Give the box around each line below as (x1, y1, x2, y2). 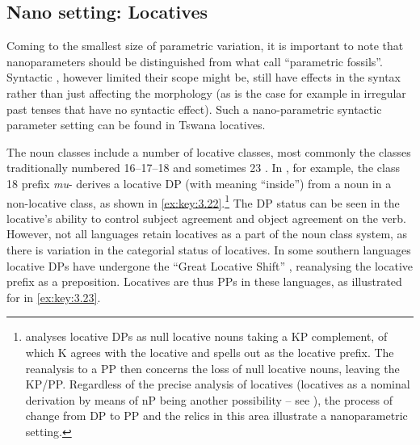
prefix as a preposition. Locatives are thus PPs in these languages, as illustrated (6, 273, 402, 290)
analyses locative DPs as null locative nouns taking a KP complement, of (25, 328, 388, 345)
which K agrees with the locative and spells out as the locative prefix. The (25, 343, 394, 360)
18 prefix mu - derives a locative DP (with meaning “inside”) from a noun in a (6, 174, 392, 191)
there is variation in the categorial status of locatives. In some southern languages (6, 241, 411, 258)
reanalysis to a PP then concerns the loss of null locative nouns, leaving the (25, 359, 400, 376)
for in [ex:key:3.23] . (6, 288, 101, 305)
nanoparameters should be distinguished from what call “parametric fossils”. (6, 52, 383, 69)
